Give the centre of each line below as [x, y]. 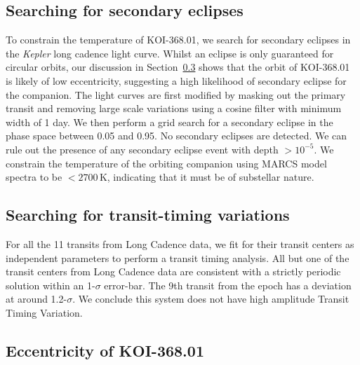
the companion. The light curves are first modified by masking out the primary [176, 94]
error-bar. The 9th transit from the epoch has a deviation [228, 285]
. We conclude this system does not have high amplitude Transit [211, 299]
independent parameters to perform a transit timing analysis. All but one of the [178, 257]
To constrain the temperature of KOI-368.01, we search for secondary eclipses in [178, 40]
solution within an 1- [51, 285]
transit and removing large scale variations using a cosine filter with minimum [174, 108]
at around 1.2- [36, 299]
